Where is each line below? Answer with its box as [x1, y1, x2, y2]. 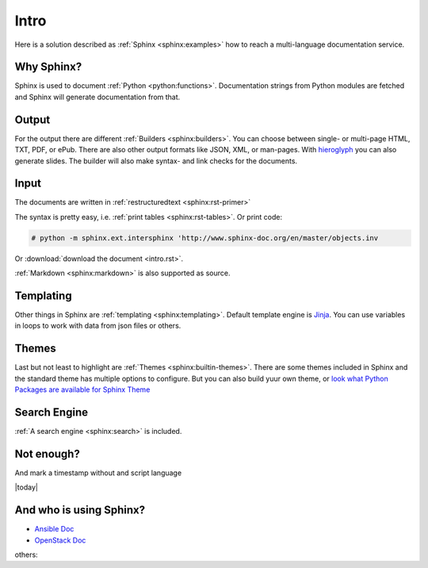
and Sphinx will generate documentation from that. [14, 92, 181, 102]
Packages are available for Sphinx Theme [14, 385, 151, 394]
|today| [14, 482, 39, 492]
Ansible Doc [34, 524, 75, 534]
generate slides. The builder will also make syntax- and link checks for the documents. [14, 155, 297, 166]
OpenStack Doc [34, 535, 86, 545]
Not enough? [14, 447, 81, 460]
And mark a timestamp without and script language [14, 468, 182, 478]
